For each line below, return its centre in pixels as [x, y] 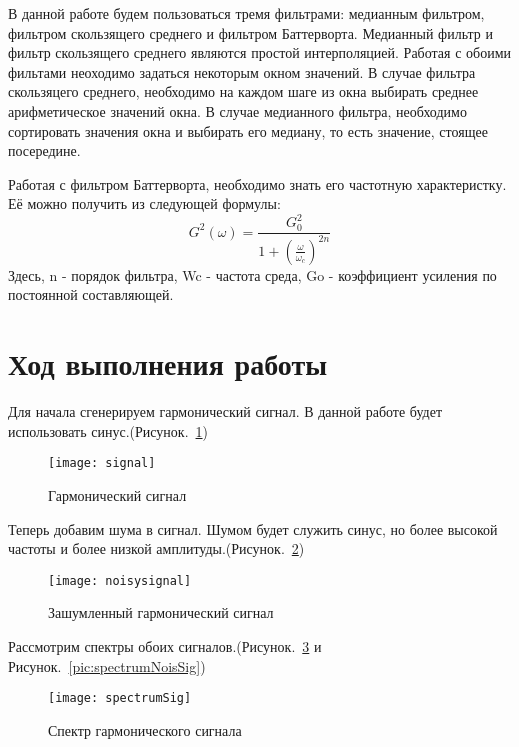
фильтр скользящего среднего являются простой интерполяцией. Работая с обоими [259, 52]
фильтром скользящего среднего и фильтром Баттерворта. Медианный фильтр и [250, 32]
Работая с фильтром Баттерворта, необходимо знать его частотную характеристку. [257, 183]
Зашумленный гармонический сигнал [161, 612]
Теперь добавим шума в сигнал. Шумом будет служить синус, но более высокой [253, 528]
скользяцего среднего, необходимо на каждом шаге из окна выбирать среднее [243, 91]
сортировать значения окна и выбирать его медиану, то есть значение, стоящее [248, 130]
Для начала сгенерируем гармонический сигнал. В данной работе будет [225, 411]
